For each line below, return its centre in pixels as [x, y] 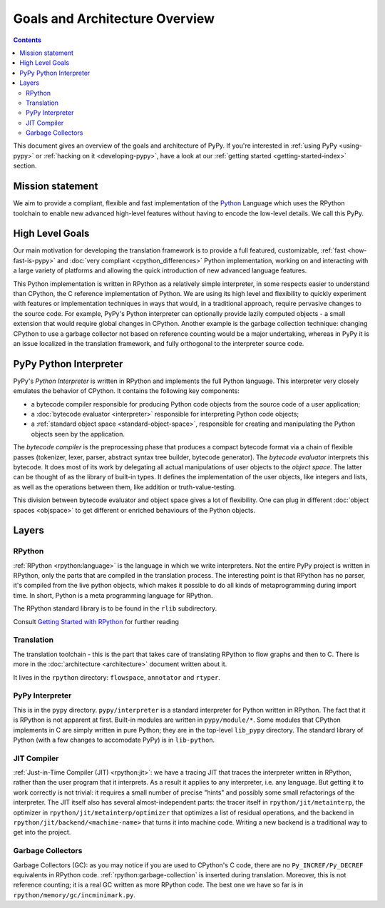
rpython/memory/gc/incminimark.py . [74, 894]
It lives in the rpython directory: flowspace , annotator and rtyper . [117, 677]
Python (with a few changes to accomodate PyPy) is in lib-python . [114, 740]
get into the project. [42, 832]
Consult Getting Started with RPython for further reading [96, 621]
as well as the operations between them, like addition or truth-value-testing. [125, 487]
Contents [27, 40]
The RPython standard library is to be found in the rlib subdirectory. [115, 608]
